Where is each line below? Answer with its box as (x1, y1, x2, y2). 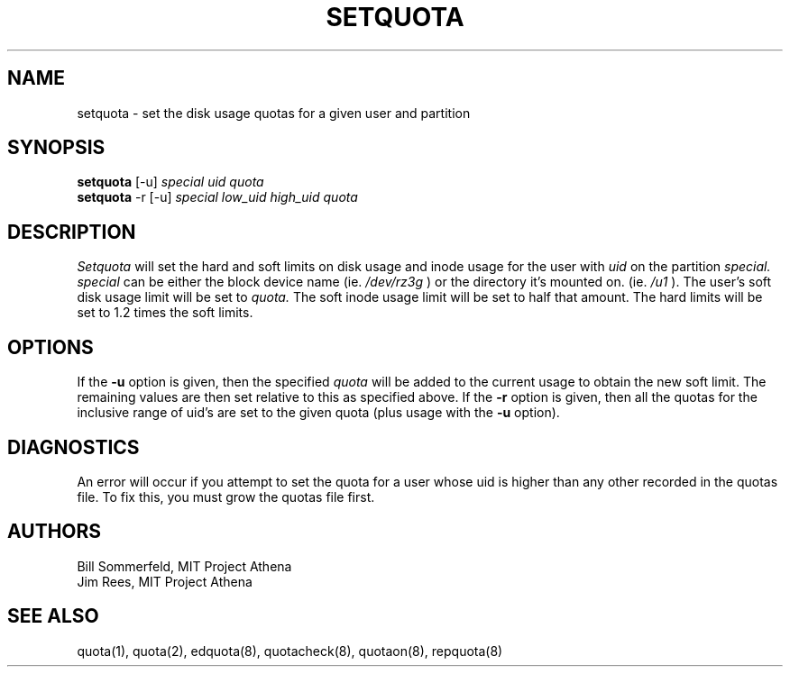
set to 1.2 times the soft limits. (77, 305, 253, 321)
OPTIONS (7, 335, 94, 359)
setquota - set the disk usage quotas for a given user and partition (77, 105, 471, 121)
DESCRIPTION (7, 220, 136, 243)
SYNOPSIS (7, 136, 106, 159)
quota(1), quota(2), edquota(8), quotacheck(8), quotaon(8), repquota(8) (77, 642, 503, 659)
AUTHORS (7, 520, 102, 543)
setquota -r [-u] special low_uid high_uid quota (77, 189, 358, 205)
